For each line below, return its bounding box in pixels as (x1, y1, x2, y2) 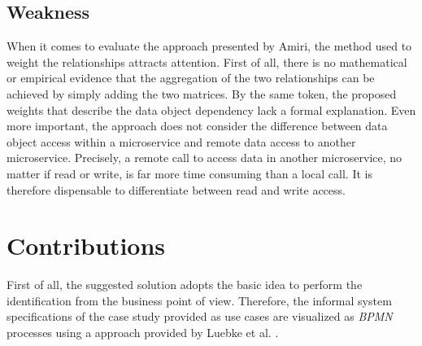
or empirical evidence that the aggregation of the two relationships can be (7, 69, 375, 86)
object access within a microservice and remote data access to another (7, 133, 356, 150)
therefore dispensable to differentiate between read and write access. (7, 181, 346, 198)
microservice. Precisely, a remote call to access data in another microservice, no (7, 149, 402, 166)
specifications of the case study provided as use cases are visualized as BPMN (7, 308, 393, 325)
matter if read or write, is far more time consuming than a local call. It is (7, 164, 372, 182)
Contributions (7, 229, 166, 262)
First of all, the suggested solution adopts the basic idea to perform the (7, 276, 363, 293)
